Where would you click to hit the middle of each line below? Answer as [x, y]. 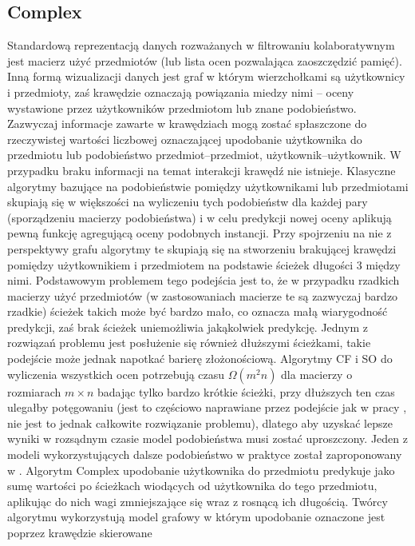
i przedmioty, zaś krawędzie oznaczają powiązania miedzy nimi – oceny [181, 92]
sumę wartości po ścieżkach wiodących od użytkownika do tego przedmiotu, [192, 486]
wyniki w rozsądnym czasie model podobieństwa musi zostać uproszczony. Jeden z [207, 438]
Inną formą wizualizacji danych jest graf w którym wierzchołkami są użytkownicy [206, 76]
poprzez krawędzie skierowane [80, 533]
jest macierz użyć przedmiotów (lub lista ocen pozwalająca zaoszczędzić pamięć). [205, 60]
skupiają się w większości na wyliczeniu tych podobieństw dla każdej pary [188, 202]
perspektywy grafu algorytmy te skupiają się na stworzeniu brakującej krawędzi [202, 248]
